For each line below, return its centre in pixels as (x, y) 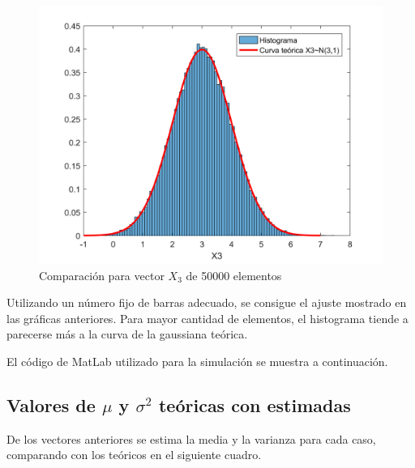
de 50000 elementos (234, 275)
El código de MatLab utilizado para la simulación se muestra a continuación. (197, 361)
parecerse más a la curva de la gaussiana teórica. (127, 334)
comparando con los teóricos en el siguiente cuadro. (134, 455)
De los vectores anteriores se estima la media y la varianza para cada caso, (191, 438)
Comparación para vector (102, 275)
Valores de (51, 404)
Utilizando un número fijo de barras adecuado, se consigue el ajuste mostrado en (207, 302)
